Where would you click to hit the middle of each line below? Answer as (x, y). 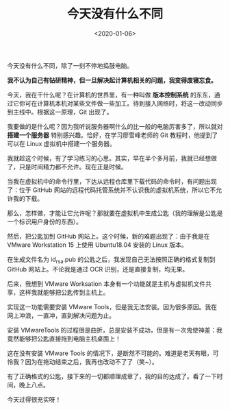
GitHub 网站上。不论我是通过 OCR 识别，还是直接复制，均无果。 (98, 269)
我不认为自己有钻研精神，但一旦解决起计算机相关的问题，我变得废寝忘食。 (112, 80)
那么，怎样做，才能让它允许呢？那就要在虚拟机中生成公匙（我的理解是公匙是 (115, 213)
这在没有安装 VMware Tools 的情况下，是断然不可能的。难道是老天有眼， (110, 353)
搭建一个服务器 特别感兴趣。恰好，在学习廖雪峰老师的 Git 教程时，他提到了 (113, 135)
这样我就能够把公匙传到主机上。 (64, 292)
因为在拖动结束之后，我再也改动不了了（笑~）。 (92, 361)
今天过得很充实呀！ (34, 399)
